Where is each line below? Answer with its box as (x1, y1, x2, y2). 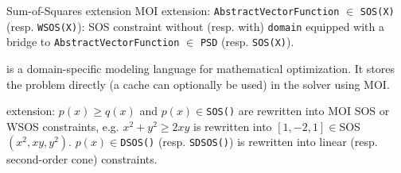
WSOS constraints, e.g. (6, 117, 119, 134)
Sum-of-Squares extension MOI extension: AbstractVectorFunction (6, 2, 340, 18)
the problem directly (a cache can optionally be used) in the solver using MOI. (6, 75, 390, 92)
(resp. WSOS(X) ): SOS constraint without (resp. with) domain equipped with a (6, 17, 384, 34)
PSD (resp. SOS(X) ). (200, 33, 294, 50)
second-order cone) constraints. (6, 151, 158, 167)
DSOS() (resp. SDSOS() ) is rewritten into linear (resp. (120, 133, 378, 150)
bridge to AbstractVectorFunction (6, 33, 180, 50)
